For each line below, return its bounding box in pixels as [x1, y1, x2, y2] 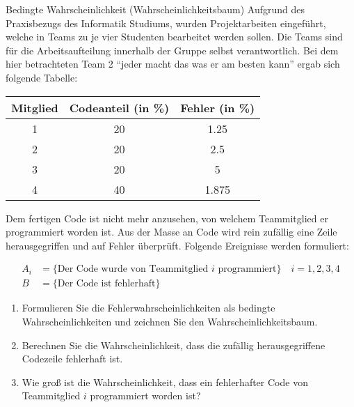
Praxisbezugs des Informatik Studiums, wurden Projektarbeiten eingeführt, [6, 15, 326, 30]
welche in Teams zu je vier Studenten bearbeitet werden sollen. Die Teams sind [6, 29, 343, 44]
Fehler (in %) [180, 99, 255, 116]
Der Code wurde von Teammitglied [57, 264, 209, 275]
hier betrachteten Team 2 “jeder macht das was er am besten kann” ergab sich [6, 56, 340, 71]
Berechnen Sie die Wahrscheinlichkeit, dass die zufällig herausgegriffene [22, 337, 325, 352]
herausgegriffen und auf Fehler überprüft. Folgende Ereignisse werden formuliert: [6, 238, 349, 252]
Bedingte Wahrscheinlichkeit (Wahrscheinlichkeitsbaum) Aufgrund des [6, 2, 305, 16]
